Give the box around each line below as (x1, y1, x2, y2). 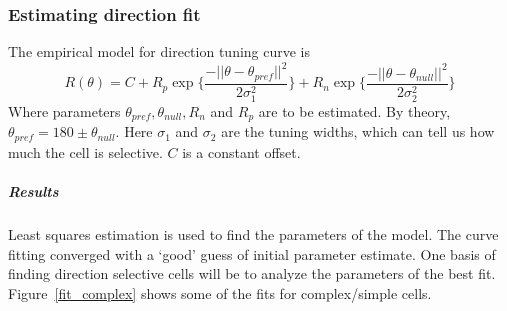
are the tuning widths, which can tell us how (221, 121, 495, 142)
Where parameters (8, 100, 121, 121)
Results (8, 180, 59, 201)
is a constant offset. (182, 141, 301, 162)
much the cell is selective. (8, 141, 163, 162)
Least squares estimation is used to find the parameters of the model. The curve (8, 223, 499, 244)
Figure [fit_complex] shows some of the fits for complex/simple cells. (8, 282, 432, 303)
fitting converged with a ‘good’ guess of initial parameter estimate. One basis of (8, 243, 496, 264)
